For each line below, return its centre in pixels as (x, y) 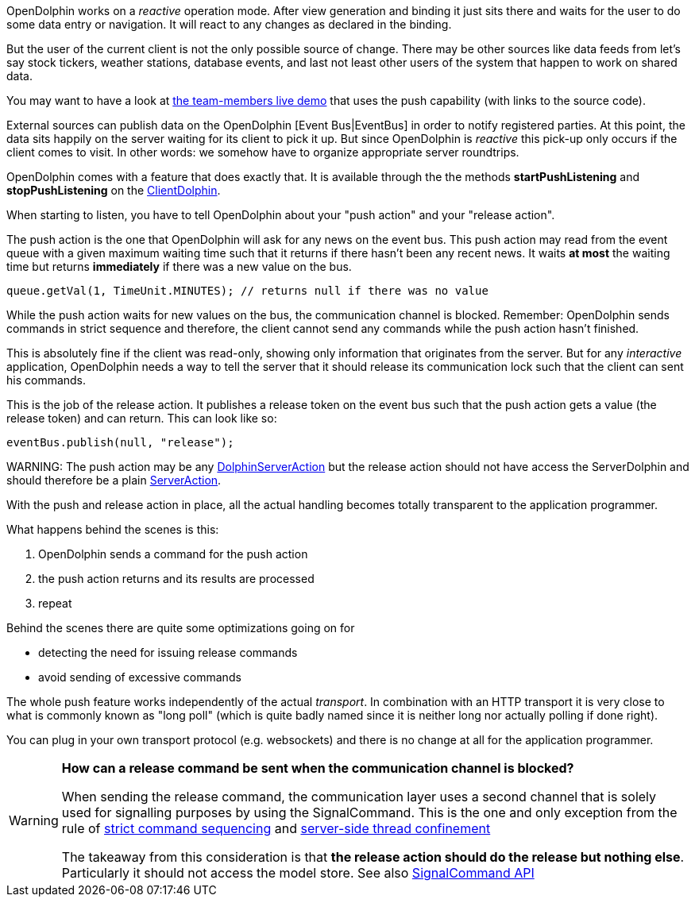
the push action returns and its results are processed (176, 579)
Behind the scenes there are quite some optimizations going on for (181, 628)
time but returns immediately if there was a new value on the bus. (179, 266)
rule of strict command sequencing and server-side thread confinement (276, 828)
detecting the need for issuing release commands (168, 652)
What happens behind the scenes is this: (113, 529)
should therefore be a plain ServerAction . (114, 480)
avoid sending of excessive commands (140, 677)
